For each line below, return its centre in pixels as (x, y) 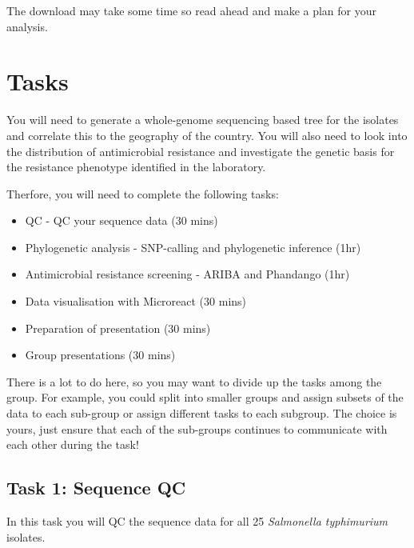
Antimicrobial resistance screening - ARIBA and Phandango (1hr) (187, 274)
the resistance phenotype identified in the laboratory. (136, 167)
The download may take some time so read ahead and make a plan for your (192, 10)
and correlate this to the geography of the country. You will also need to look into (207, 135)
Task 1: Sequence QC (96, 488)
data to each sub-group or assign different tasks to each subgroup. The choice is (202, 413)
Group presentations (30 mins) (100, 355)
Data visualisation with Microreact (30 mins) (136, 301)
